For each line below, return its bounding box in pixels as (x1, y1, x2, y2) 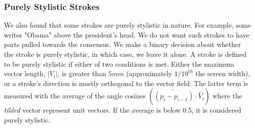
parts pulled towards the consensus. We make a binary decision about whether (4, 39, 241, 49)
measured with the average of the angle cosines (4, 90, 146, 101)
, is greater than (57, 68, 106, 79)
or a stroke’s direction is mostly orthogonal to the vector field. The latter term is (4, 78, 248, 88)
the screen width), (195, 68, 250, 79)
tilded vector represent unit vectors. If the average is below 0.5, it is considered (4, 105, 242, 115)
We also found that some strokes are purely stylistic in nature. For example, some (4, 20, 251, 30)
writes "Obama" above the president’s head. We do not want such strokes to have (4, 29, 250, 40)
